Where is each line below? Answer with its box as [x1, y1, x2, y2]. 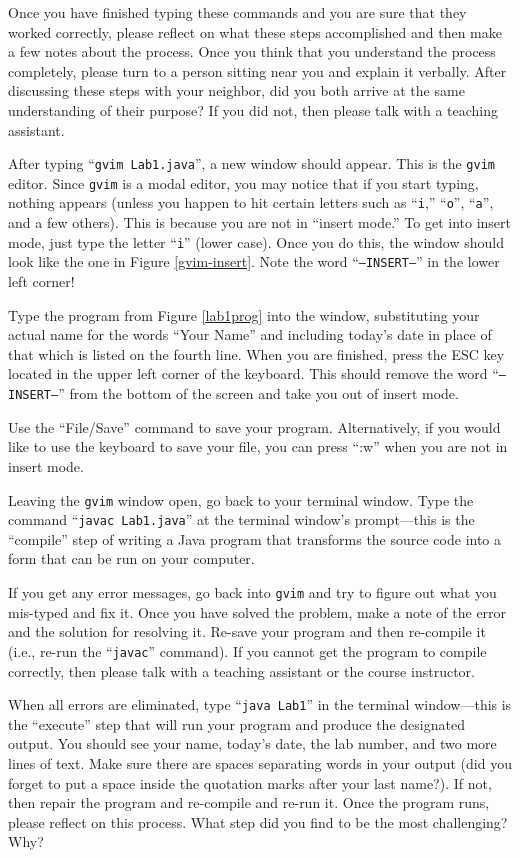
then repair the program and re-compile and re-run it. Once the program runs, [8, 792, 490, 813]
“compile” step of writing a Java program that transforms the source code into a [8, 528, 502, 549]
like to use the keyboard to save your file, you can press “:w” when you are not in [8, 436, 508, 457]
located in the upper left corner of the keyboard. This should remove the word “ [8, 363, 499, 384]
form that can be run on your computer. [8, 548, 255, 569]
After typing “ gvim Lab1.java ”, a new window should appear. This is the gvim [8, 153, 495, 174]
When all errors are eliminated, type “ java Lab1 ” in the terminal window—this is [8, 694, 512, 715]
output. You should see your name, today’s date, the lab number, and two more [8, 733, 497, 754]
